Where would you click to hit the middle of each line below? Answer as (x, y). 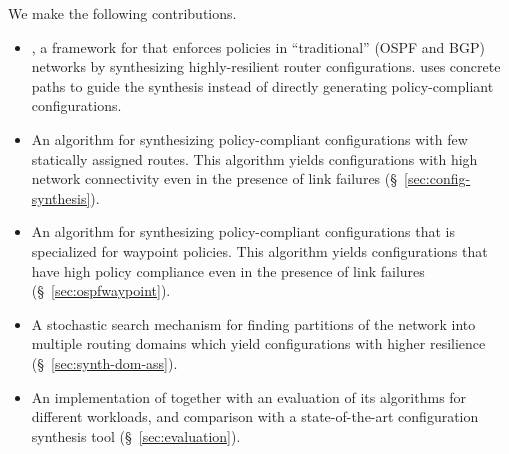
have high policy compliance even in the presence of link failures (228, 270)
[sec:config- (437, 178)
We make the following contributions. (122, 13)
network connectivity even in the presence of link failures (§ (214, 178)
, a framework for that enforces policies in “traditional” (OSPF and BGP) (258, 46)
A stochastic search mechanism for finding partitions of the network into (253, 323)
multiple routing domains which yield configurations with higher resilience (258, 343)
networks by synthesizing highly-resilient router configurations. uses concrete (266, 66)
